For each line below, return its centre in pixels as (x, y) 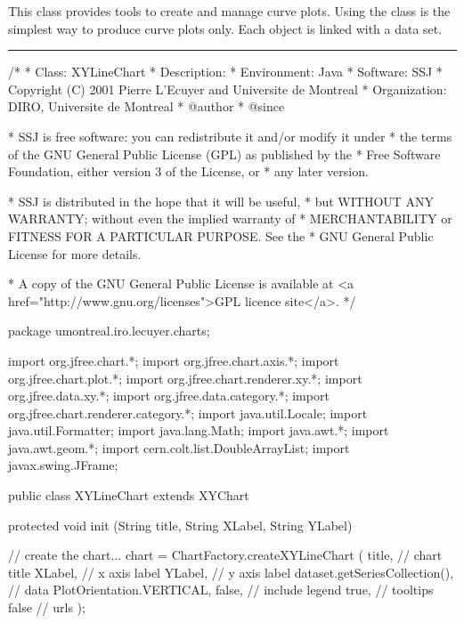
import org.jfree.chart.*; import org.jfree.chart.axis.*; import (174, 360)
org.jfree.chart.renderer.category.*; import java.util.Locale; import (188, 413)
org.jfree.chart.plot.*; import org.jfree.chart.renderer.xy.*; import (185, 378)
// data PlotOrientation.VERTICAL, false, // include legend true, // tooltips (221, 590)
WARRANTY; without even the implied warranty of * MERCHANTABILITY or (230, 218)
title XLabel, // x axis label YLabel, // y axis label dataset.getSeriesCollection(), (231, 572)
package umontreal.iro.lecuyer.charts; (109, 331)
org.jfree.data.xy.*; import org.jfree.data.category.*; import (169, 396)
